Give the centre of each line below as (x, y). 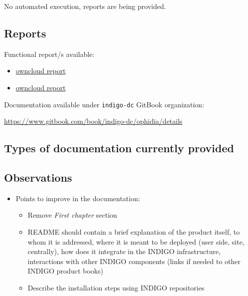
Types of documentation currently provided (119, 148)
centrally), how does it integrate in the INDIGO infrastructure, (124, 251)
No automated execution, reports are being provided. (85, 6)
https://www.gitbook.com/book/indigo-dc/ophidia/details (93, 121)
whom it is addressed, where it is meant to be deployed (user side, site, (136, 241)
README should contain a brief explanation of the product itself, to (134, 232)
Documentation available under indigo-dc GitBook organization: (104, 104)
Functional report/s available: (49, 54)
